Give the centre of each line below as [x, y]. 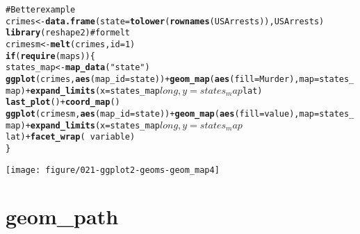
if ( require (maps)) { [50, 56]
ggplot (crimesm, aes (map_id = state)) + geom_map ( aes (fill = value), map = [163, 114]
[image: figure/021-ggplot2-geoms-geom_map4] [113, 170]
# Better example [41, 10]
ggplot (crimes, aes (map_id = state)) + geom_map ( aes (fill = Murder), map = [163, 79]
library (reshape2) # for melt [68, 33]
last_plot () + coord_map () [63, 102]
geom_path [62, 216]
